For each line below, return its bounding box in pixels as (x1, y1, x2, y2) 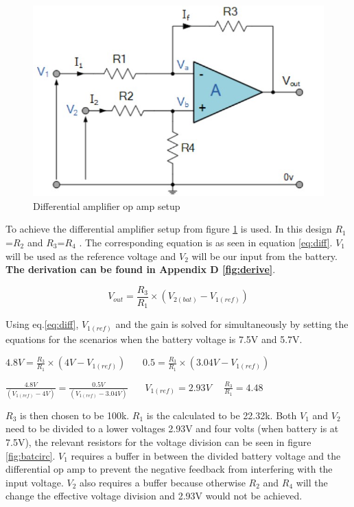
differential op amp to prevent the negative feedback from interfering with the (5, 462, 333, 476)
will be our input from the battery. (191, 248, 338, 263)
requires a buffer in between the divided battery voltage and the (71, 448, 341, 462)
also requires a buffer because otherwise (79, 475, 246, 489)
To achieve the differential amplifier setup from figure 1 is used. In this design (5, 222, 332, 236)
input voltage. (5, 475, 64, 489)
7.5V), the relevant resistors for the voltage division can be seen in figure (5, 435, 311, 449)
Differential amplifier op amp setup (33, 198, 180, 213)
